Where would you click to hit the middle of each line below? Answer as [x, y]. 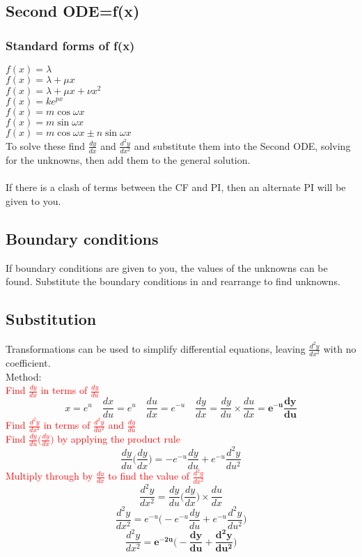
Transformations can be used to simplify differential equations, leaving [156, 348]
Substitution [51, 319]
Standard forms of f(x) [70, 45]
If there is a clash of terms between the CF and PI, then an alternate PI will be [176, 187]
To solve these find [46, 145]
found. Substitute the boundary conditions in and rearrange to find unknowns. [173, 281]
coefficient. [28, 363]
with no [340, 348]
